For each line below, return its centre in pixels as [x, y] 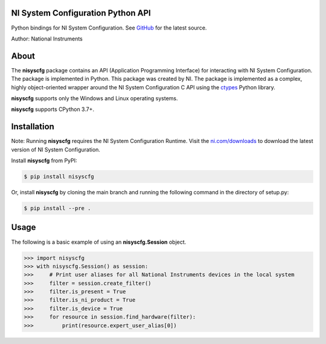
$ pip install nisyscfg [59, 177]
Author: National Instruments [47, 39]
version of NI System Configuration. [56, 149]
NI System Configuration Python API [81, 13]
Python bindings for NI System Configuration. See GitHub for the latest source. [109, 28]
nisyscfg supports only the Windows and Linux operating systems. [94, 98]
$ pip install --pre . [57, 209]
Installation [33, 127]
